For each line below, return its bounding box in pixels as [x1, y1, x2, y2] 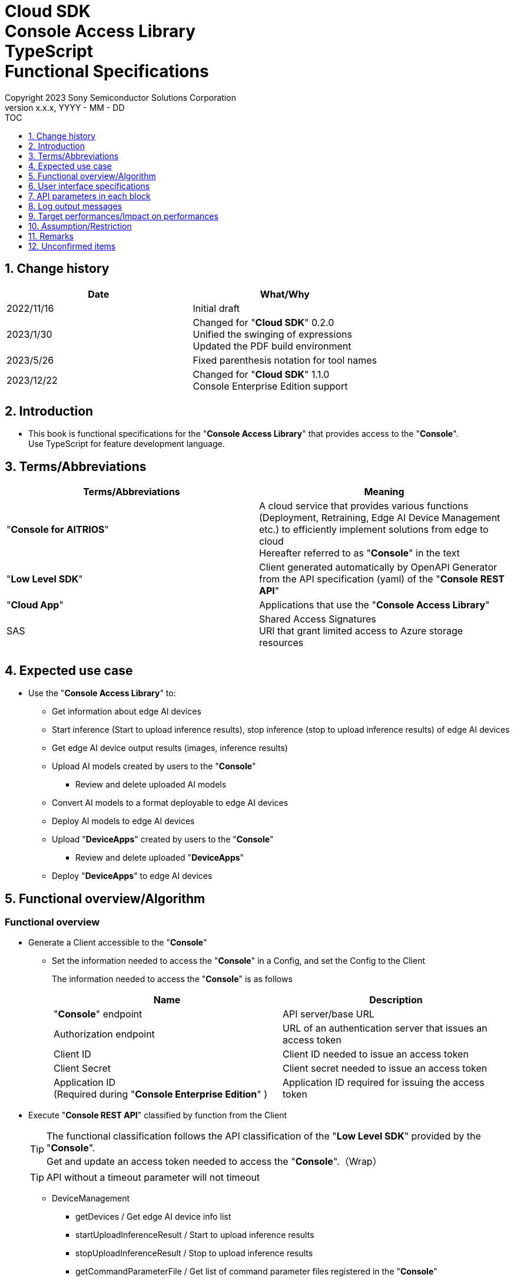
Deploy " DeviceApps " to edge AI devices [52, 871, 213, 881]
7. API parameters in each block [28, 190, 151, 201]
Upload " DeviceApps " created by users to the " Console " [52, 834, 274, 845]
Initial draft [193, 302, 240, 314]
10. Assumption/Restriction [28, 220, 132, 231]
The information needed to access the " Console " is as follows [52, 974, 293, 984]
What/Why [260, 288, 310, 300]
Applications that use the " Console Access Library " [259, 599, 490, 611]
